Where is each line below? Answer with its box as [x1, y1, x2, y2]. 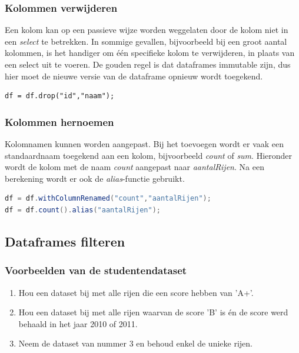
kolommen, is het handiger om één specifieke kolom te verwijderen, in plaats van [5, 46, 295, 59]
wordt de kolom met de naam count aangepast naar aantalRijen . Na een [5, 161, 264, 173]
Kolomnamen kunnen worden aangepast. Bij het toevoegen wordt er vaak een [5, 138, 284, 149]
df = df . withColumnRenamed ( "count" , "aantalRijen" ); [5, 194, 211, 203]
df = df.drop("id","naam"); [5, 92, 115, 101]
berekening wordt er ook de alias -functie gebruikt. [5, 172, 185, 184]
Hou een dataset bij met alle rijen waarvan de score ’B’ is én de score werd [18, 306, 288, 318]
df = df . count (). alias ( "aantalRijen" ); [5, 205, 161, 214]
